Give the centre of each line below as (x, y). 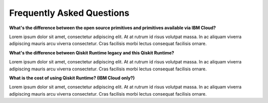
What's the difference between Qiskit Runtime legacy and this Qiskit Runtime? (92, 52)
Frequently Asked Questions (69, 13)
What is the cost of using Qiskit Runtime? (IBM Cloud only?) (72, 78)
